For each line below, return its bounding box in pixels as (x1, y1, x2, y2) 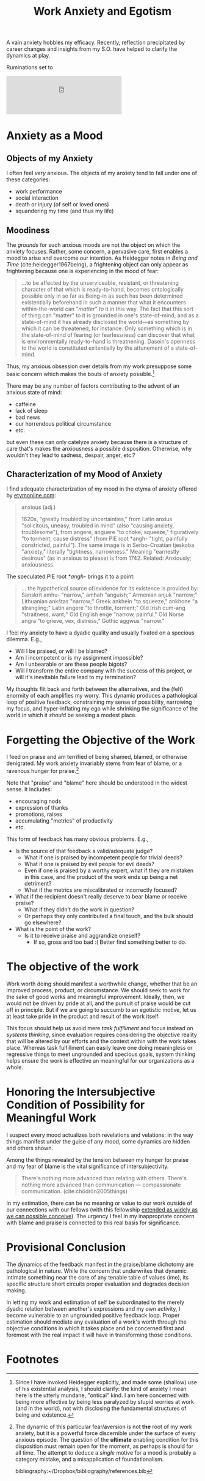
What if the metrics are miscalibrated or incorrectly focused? (24, 886, 178, 894)
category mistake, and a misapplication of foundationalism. (15, 1455, 164, 1463)
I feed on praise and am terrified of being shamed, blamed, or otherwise (6, 753, 187, 761)
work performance (15, 188, 62, 195)
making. (6, 1286, 27, 1294)
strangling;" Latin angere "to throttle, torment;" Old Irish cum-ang (21, 605, 186, 612)
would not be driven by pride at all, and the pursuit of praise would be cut (6, 1000, 191, 1007)
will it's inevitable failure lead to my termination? (15, 674, 136, 681)
